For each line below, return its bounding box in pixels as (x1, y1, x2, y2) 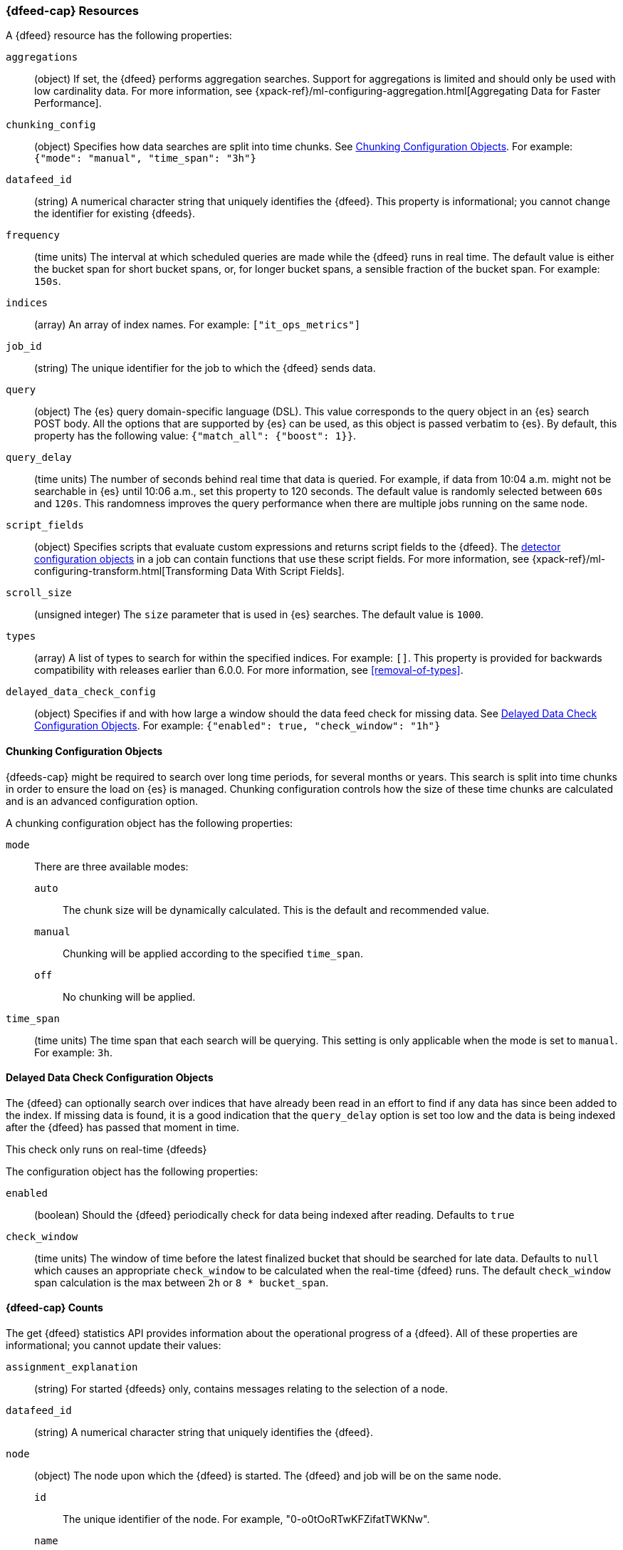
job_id (6, 340, 42, 353)
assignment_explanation (6, 1361, 138, 1373)
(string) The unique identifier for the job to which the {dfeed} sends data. (34, 362, 376, 375)
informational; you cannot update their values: (6, 1339, 221, 1352)
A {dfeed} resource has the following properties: (6, 29, 232, 42)
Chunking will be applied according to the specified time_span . (63, 947, 364, 959)
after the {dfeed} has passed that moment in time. (6, 1120, 239, 1133)
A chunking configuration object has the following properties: (6, 816, 293, 829)
